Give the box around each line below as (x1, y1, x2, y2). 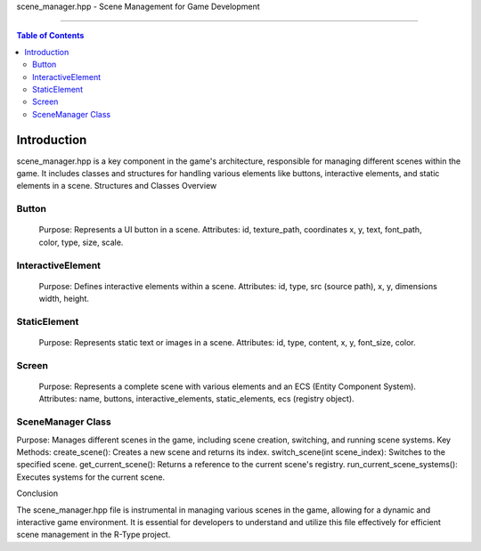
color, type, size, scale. (38, 237, 124, 247)
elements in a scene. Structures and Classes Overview (16, 181, 217, 191)
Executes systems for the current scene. (16, 472, 166, 482)
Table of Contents (16, 30, 85, 41)
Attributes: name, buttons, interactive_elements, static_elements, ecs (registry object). (38, 393, 355, 404)
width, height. (38, 294, 89, 304)
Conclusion (16, 488, 59, 498)
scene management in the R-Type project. (16, 530, 171, 540)
